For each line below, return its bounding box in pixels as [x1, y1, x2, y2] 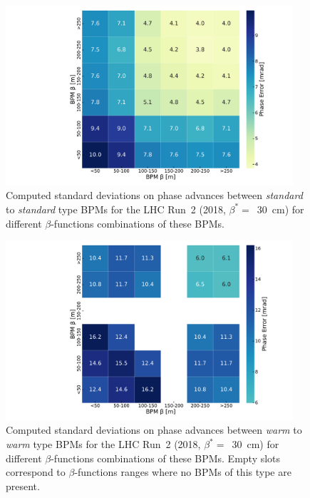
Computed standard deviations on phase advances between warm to [6, 422, 302, 437]
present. [6, 478, 40, 493]
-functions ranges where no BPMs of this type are [74, 464, 291, 479]
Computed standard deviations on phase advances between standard [6, 188, 303, 203]
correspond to [6, 464, 66, 479]
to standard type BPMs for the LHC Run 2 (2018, [6, 201, 226, 216]
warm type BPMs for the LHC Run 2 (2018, [6, 437, 201, 452]
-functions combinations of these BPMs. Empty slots [51, 450, 281, 465]
